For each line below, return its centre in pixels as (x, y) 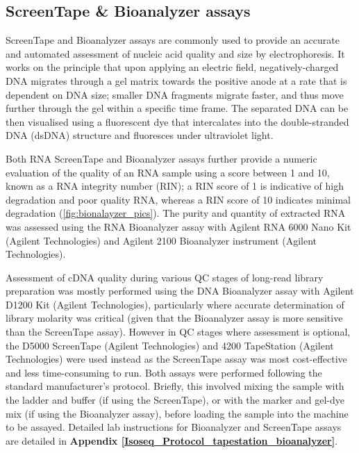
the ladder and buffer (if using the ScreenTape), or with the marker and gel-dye (175, 400)
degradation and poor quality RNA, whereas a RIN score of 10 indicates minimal (178, 199)
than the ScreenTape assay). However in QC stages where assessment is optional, (178, 332)
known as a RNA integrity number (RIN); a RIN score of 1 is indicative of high (175, 186)
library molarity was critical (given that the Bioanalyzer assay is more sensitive (174, 318)
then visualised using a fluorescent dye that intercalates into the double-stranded (177, 121)
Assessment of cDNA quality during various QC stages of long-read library (165, 277)
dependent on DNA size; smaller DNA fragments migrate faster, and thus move (175, 94)
